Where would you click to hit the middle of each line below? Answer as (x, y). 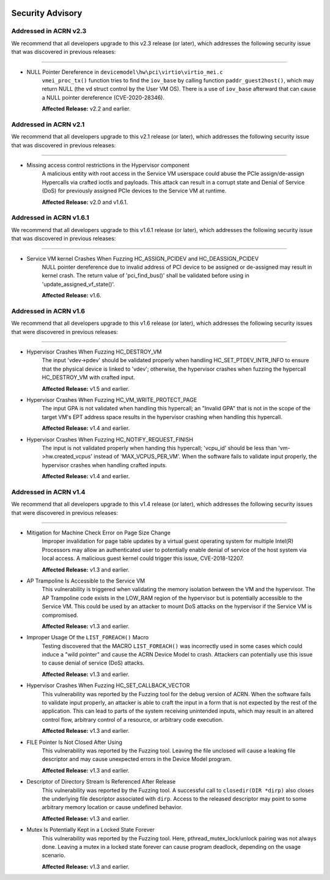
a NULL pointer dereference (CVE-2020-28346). (103, 97)
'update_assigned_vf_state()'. (79, 284)
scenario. (53, 856)
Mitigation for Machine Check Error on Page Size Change (99, 533)
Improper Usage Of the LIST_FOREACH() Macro (88, 638)
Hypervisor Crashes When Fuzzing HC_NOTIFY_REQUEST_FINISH (110, 439)
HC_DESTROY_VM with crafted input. (89, 377)
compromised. (60, 615)
